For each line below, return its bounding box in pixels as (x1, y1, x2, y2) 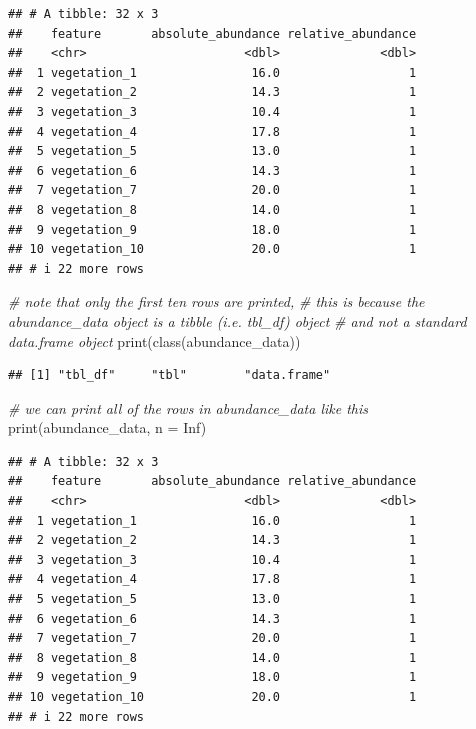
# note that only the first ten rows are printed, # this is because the (8, 291, 425, 312)
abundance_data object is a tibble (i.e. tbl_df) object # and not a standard (8, 310, 467, 331)
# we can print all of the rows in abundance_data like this (8, 397, 368, 418)
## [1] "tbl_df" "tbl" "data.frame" (8, 368, 331, 383)
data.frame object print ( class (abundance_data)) (8, 330, 301, 351)
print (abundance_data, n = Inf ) (8, 417, 207, 438)
